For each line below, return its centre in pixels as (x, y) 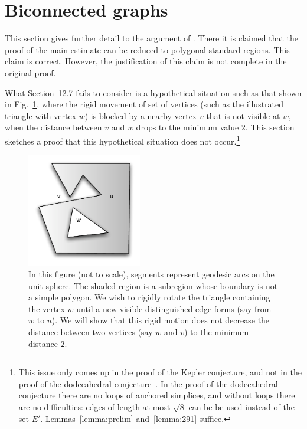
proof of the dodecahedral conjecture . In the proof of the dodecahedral (148, 383)
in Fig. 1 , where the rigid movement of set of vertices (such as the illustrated (144, 104)
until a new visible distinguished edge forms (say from (174, 308)
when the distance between (53, 127)
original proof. (30, 72)
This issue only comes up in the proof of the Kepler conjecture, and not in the (160, 372)
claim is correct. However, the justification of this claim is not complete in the (146, 61)
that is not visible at (243, 115)
